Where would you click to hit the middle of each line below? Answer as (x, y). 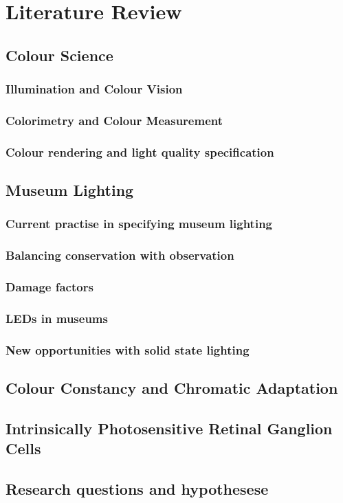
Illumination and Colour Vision (94, 89)
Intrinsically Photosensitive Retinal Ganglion (169, 428)
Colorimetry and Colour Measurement (114, 120)
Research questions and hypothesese (137, 489)
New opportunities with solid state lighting (128, 349)
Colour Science (59, 55)
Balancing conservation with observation (120, 255)
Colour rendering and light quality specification (140, 152)
